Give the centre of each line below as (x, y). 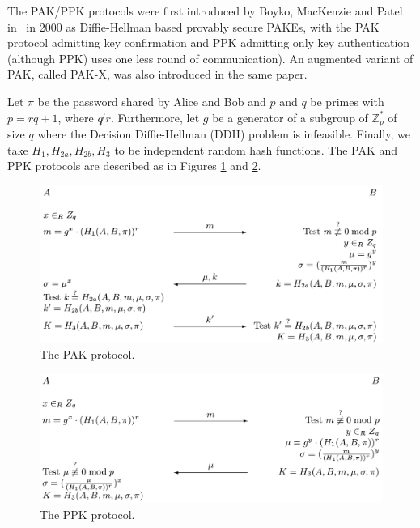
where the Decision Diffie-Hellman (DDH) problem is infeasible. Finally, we (224, 134)
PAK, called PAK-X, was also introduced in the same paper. (157, 74)
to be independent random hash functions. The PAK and (256, 149)
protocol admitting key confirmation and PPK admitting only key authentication (209, 43)
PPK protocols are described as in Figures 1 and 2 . (134, 166)
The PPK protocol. (87, 514)
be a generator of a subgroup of (290, 117)
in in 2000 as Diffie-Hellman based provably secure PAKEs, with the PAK (193, 26)
